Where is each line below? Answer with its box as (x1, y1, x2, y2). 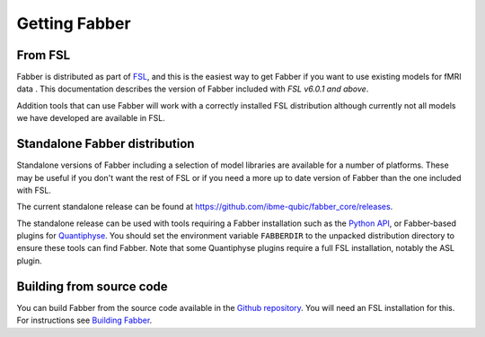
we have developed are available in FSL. (16, 113, 165, 124)
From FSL (16, 48, 71, 63)
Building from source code (16, 279, 168, 294)
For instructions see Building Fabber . (16, 315, 153, 326)
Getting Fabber (16, 13, 131, 33)
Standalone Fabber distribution (16, 136, 195, 151)
